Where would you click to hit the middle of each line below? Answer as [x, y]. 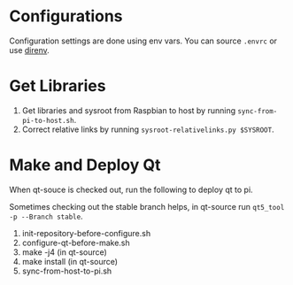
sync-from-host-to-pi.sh [67, 271]
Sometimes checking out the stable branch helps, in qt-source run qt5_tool [147, 206]
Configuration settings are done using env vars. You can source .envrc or [143, 41]
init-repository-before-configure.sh [86, 233]
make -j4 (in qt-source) [65, 252]
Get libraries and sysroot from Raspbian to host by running [129, 110]
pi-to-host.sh [48, 120]
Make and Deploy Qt [85, 165]
